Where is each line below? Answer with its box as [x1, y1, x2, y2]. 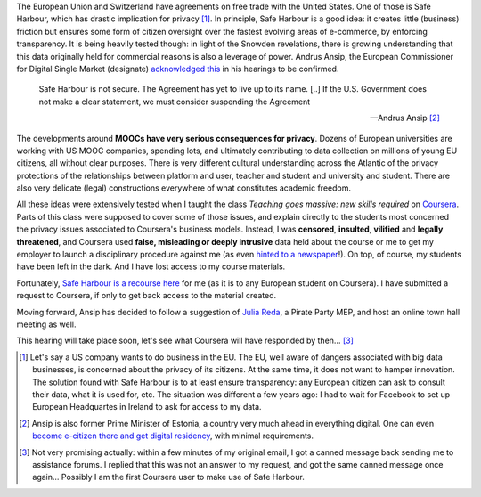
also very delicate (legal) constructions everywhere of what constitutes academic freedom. [16, 183, 352, 193]
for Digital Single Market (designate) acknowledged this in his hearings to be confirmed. [16, 63, 339, 74]
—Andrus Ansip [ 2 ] [370, 112, 440, 124]
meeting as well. [16, 319, 77, 330]
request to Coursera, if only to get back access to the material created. [16, 290, 276, 301]
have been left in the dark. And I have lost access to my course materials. [16, 261, 286, 272]
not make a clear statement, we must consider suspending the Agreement [38, 96, 311, 107]
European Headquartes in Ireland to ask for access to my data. [32, 402, 262, 412]
